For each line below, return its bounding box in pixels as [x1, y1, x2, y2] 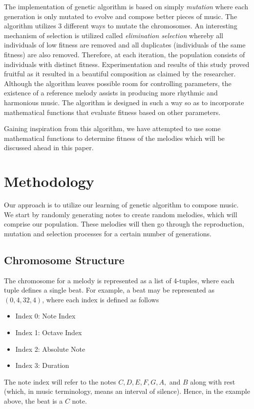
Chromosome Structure [4, 252, 125, 267]
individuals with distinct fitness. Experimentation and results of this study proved [4, 59, 250, 69]
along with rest [190, 376, 235, 386]
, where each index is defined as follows [42, 294, 159, 304]
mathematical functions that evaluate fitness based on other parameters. [4, 107, 221, 117]
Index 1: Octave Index [15, 327, 82, 337]
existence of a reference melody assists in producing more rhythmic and [4, 88, 218, 98]
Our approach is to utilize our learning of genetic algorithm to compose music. [4, 200, 239, 210]
